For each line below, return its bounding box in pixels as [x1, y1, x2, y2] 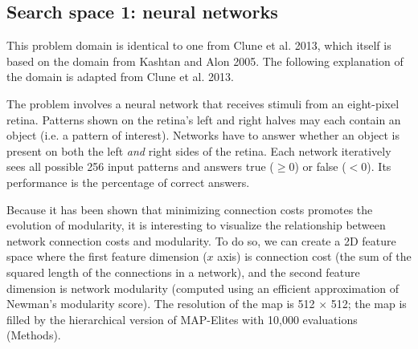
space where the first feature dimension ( [6, 248, 207, 265]
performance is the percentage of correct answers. [6, 173, 250, 190]
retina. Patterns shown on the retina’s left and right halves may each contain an [6, 111, 401, 128]
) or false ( [294, 158, 346, 175]
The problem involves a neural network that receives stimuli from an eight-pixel [6, 95, 400, 112]
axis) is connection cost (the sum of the [217, 248, 412, 265]
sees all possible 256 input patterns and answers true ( [6, 158, 274, 175]
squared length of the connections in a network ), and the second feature [6, 263, 360, 280]
